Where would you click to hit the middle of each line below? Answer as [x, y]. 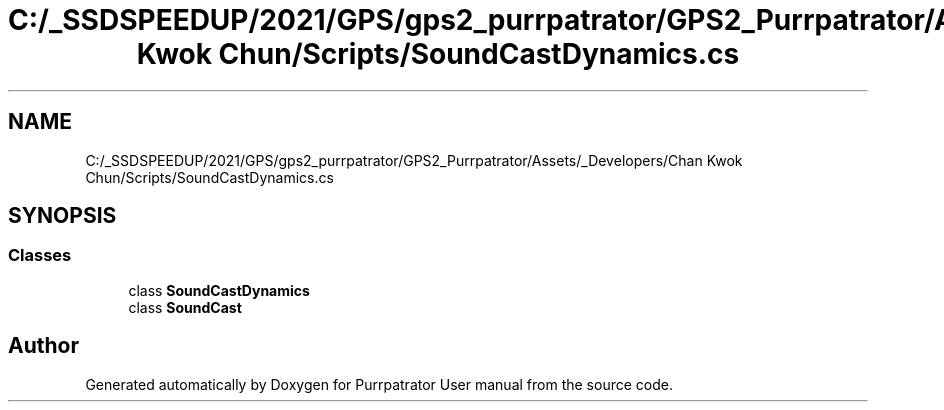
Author [43, 346]
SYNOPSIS [62, 216]
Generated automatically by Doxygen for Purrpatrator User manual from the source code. [379, 384]
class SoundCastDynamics [219, 290]
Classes [40, 255]
